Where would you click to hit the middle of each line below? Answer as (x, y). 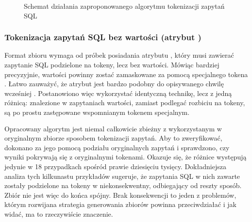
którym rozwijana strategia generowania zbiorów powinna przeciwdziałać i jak (120, 204)
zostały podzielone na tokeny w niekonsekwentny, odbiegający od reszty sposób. (123, 185)
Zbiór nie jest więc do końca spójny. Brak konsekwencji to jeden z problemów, (120, 195)
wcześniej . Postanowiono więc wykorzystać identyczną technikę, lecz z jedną (118, 93)
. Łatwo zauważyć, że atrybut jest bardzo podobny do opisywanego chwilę (114, 84)
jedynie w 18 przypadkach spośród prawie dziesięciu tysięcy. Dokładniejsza (115, 166)
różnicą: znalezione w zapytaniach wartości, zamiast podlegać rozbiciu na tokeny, (125, 103)
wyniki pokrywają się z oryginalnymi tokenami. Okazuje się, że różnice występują (126, 157)
